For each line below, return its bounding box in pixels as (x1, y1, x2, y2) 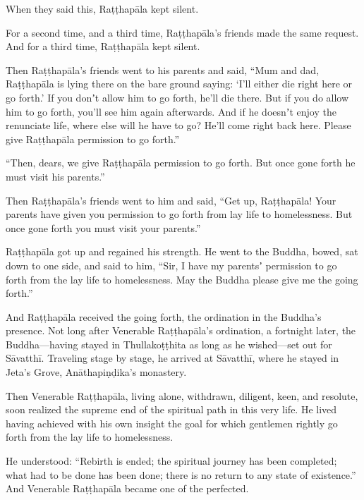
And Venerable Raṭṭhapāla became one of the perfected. (6, 481, 249, 496)
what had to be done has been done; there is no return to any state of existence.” (6, 467, 356, 482)
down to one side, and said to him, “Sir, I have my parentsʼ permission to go (6, 257, 337, 272)
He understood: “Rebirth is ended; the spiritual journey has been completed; (6, 453, 337, 468)
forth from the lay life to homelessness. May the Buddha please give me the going (6, 272, 358, 286)
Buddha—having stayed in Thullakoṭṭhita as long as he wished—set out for (6, 336, 332, 351)
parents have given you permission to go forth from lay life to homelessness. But (6, 207, 353, 221)
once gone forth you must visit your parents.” (6, 220, 201, 235)
